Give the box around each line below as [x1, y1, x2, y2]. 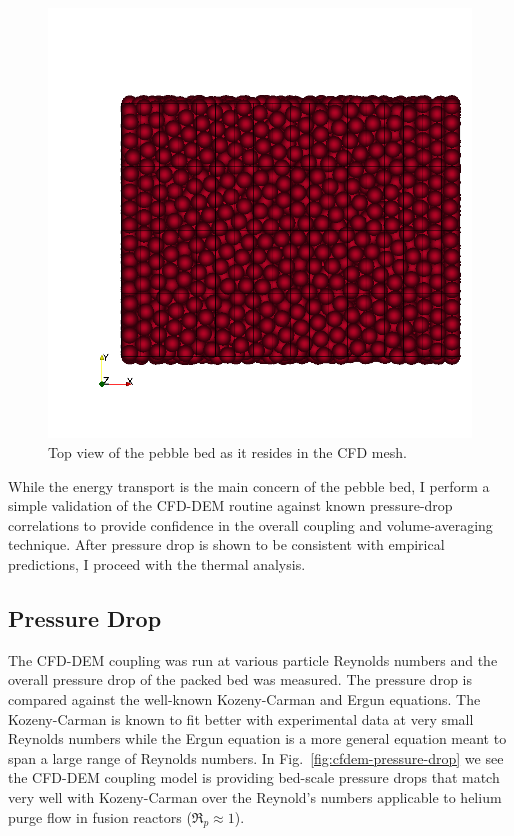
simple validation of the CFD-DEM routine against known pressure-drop [8, 495, 453, 516]
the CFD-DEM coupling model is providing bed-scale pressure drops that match [8, 767, 500, 788]
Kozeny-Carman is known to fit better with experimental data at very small [8, 708, 474, 729]
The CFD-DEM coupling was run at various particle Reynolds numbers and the [8, 649, 498, 670]
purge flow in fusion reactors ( [8, 806, 192, 827]
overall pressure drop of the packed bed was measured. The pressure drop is [8, 669, 472, 690]
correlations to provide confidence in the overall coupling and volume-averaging [8, 514, 493, 535]
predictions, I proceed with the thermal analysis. [8, 553, 306, 574]
